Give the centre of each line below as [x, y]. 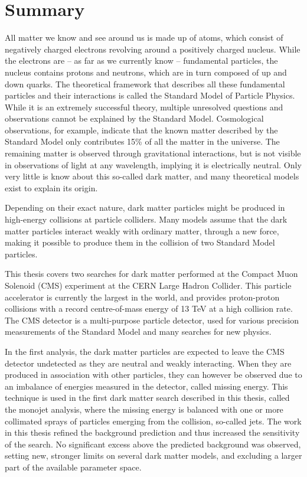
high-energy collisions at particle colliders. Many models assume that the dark [146, 219]
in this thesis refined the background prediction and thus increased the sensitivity [152, 432]
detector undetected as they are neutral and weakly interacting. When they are [148, 363]
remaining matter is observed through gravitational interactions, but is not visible [153, 153]
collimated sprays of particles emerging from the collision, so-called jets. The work [153, 421]
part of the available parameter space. [73, 467]
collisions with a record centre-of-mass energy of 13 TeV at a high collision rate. [149, 308]
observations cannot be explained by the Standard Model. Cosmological [134, 118]
